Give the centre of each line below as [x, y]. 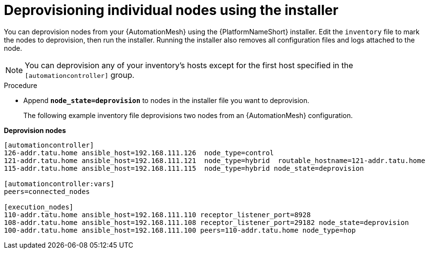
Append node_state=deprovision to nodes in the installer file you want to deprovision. [166, 100]
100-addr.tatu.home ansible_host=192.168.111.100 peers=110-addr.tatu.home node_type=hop [180, 230]
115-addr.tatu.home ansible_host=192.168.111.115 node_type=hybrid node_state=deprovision [184, 168]
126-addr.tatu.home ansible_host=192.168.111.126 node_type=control [139, 153]
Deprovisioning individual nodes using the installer [171, 10]
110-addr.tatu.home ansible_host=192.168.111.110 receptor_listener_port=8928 [157, 215]
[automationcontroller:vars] [59, 184]
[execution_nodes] [39, 207]
